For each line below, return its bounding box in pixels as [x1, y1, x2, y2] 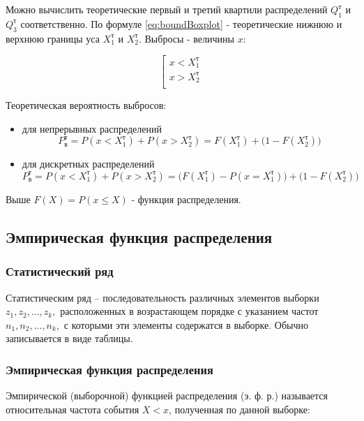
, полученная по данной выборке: [169, 401, 310, 416]
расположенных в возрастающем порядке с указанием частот [60, 304, 319, 318]
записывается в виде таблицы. [6, 331, 133, 346]
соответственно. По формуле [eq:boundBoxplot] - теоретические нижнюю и [20, 16, 342, 31]
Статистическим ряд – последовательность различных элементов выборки [6, 290, 319, 304]
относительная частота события [6, 401, 139, 416]
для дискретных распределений [22, 156, 155, 171]
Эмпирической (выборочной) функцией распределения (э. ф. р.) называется [6, 388, 328, 403]
